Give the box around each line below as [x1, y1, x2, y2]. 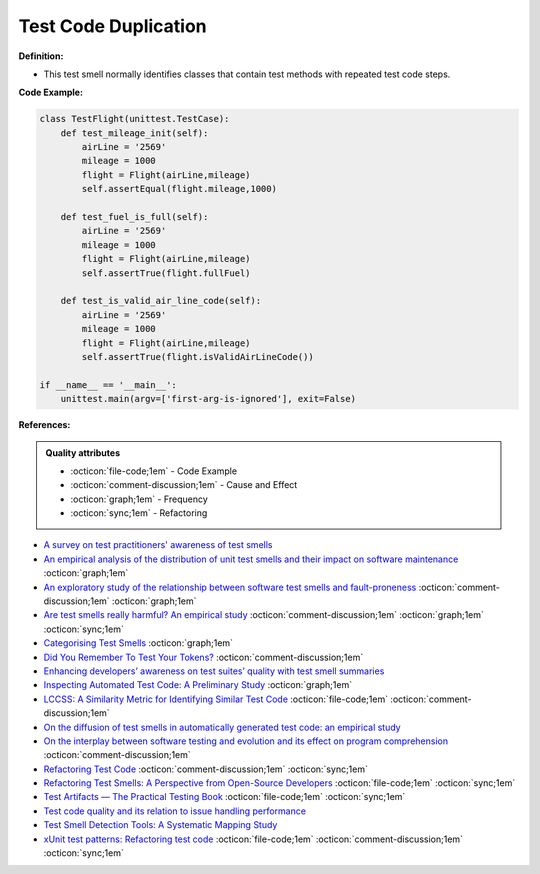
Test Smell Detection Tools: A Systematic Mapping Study [43, 819, 278, 831]
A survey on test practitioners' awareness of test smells [43, 539, 273, 551]
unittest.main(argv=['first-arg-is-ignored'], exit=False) [60, 393, 357, 405]
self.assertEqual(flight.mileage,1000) [81, 183, 277, 195]
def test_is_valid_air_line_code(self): [60, 295, 262, 307]
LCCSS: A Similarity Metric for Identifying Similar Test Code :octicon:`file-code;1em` [43, 693, 389, 705]
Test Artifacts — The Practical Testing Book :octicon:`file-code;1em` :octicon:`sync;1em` [43, 791, 406, 803]
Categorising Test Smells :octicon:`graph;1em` [43, 637, 234, 649]
